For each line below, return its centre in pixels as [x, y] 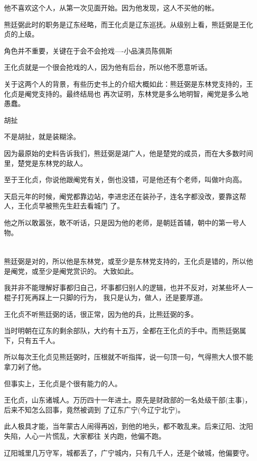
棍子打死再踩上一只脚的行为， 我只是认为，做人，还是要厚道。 [106, 297]
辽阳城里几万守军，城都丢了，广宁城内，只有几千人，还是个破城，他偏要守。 [128, 452]
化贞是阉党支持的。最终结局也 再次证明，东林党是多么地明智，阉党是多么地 [126, 93]
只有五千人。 [38, 340]
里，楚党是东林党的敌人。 [45, 163]
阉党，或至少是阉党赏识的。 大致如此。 [74, 271]
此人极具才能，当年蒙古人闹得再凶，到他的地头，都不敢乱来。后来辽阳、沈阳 [128, 426]
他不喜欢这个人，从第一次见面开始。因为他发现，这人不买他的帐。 [111, 7]
